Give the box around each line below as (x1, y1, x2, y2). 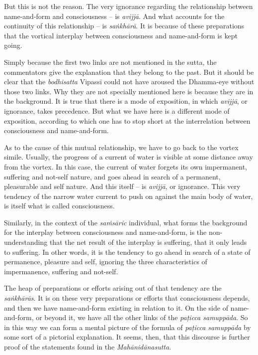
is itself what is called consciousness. (4, 200, 115, 211)
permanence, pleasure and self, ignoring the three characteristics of (4, 256, 207, 267)
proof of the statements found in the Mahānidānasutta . (4, 342, 172, 352)
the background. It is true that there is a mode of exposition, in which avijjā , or (4, 96, 248, 106)
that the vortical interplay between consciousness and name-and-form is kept (4, 30, 238, 40)
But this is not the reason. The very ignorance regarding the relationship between (4, 1, 253, 11)
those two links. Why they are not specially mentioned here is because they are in (4, 86, 254, 96)
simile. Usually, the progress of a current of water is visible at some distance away (4, 152, 253, 162)
